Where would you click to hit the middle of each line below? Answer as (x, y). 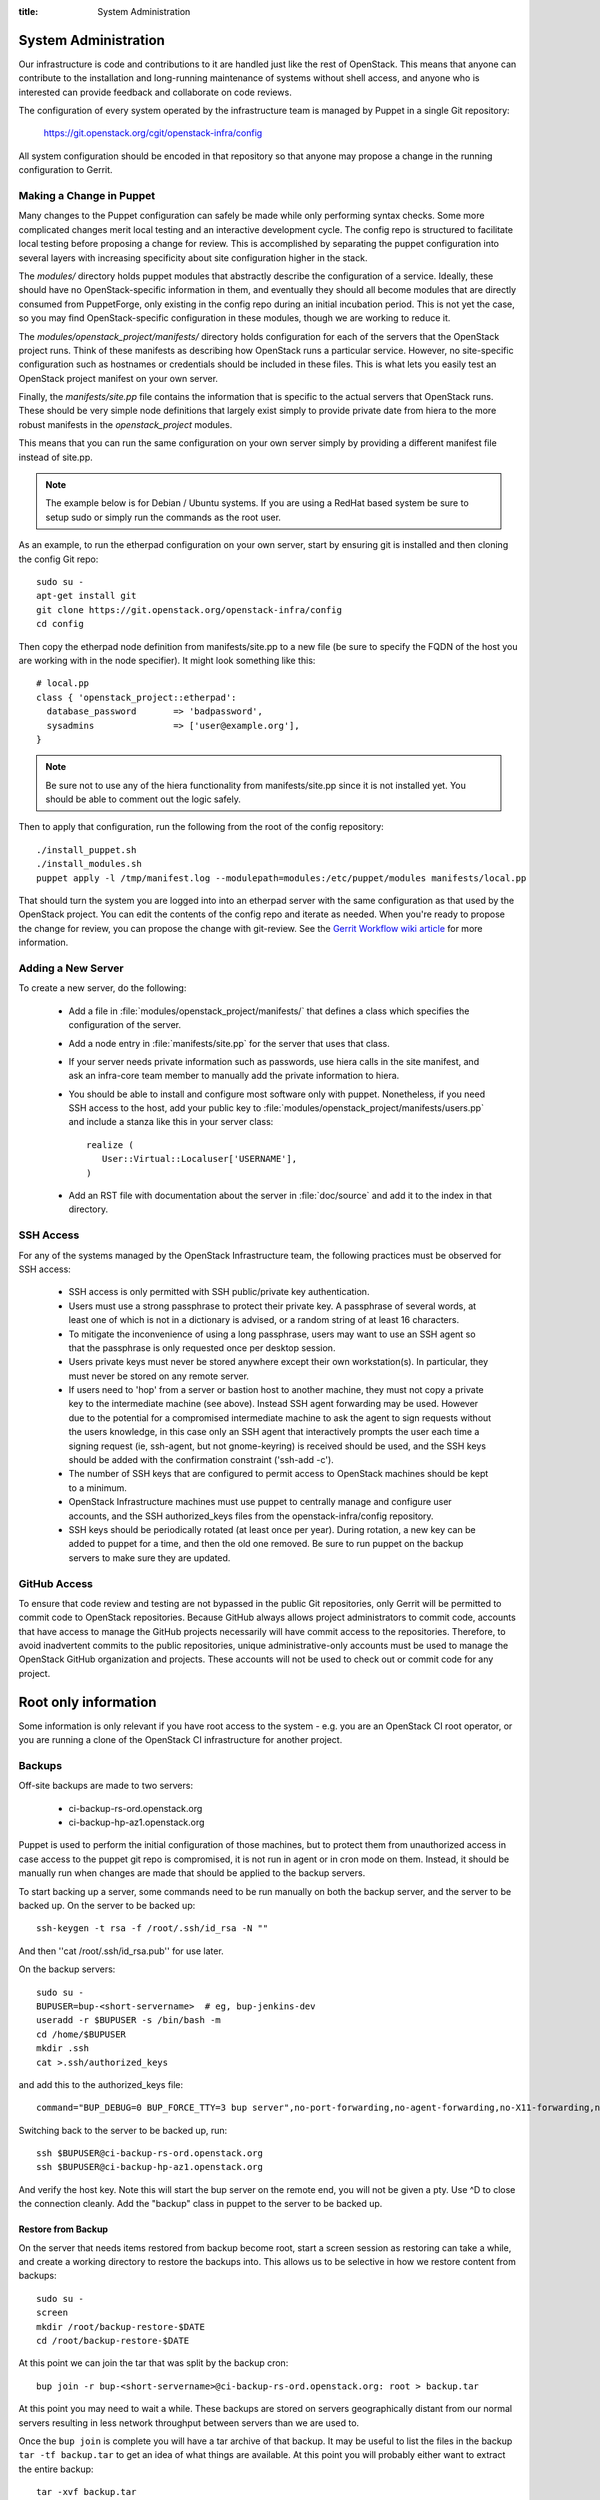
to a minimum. (97, 1487)
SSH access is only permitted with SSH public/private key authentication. (219, 1292)
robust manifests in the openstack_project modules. (125, 424)
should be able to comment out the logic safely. (143, 799)
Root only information (87, 1701)
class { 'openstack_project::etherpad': (136, 697)
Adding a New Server (71, 968)
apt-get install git (86, 596)
